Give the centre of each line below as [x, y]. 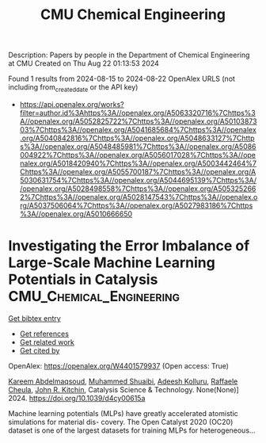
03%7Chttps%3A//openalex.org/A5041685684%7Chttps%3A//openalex [138, 129]
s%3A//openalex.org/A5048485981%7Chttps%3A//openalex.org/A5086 [138, 146]
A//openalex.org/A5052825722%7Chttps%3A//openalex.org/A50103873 [138, 121]
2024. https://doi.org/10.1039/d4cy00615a [77, 398]
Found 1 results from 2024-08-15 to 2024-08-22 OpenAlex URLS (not [122, 79]
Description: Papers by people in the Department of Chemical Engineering [129, 55]
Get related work [47, 342]
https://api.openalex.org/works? [72, 104]
